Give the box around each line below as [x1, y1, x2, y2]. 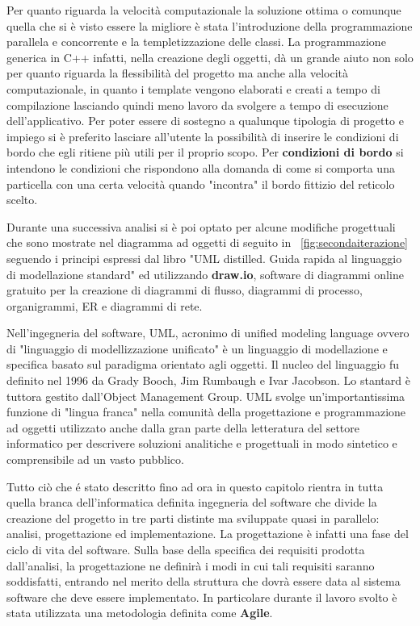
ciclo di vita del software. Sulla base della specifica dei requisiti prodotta [6, 541, 365, 557]
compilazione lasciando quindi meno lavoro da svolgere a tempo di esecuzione [6, 96, 388, 113]
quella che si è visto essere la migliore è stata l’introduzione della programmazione [6, 17, 413, 34]
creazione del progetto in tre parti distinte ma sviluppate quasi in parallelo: [6, 509, 380, 526]
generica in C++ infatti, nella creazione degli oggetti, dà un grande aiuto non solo [6, 48, 414, 65]
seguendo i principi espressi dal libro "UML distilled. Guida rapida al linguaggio [6, 249, 402, 266]
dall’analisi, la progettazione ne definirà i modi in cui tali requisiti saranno [6, 557, 375, 574]
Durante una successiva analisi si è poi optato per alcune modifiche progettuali [6, 218, 396, 235]
